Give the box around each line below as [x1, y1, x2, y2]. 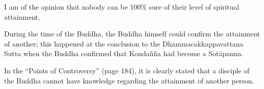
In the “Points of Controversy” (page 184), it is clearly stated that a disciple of [4, 65, 250, 75]
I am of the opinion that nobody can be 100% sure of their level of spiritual [4, 2, 240, 12]
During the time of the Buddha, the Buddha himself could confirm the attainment [4, 28, 260, 39]
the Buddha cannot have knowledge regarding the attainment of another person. [4, 75, 254, 85]
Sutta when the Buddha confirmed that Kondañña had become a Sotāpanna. [4, 48, 244, 59]
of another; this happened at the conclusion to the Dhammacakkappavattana [4, 38, 244, 49]
